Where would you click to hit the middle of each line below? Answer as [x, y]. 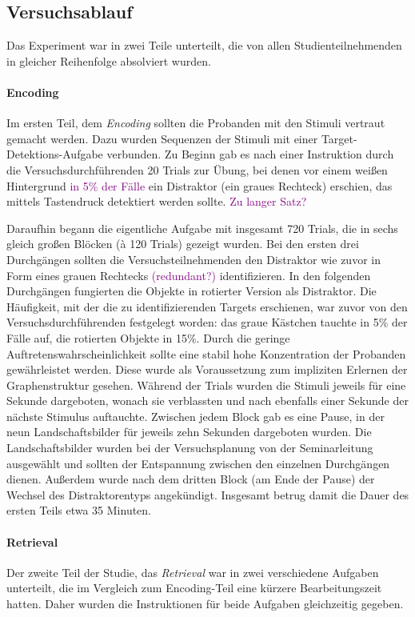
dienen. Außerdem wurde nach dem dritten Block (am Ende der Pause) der [191, 479]
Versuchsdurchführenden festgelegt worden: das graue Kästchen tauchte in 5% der [207, 322]
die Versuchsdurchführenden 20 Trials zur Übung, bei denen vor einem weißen [197, 169]
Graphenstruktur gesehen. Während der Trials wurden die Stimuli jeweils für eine [206, 385]
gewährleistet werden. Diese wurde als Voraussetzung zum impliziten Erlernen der [207, 369]
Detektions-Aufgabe [55, 154]
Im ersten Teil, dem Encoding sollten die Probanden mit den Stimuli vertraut [196, 123]
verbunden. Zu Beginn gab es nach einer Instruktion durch [250, 154]
